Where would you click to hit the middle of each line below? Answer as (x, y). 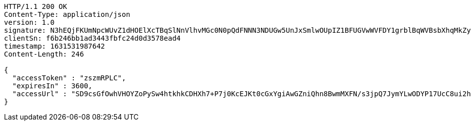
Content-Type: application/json (67, 14)
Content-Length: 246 (44, 54)
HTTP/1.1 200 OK (36, 6)
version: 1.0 (29, 22)
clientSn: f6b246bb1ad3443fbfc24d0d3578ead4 (93, 38)
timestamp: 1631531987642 (55, 46)
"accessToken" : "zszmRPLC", (69, 78)
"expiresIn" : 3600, (52, 86)
